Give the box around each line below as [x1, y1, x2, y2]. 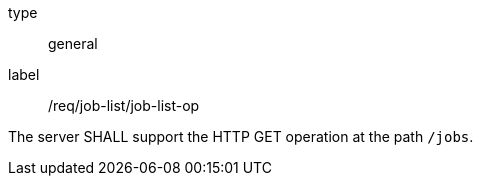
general [48, 35, 98, 52]
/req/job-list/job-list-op [48, 97, 200, 114]
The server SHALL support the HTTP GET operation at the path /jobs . [8, 128, 474, 145]
